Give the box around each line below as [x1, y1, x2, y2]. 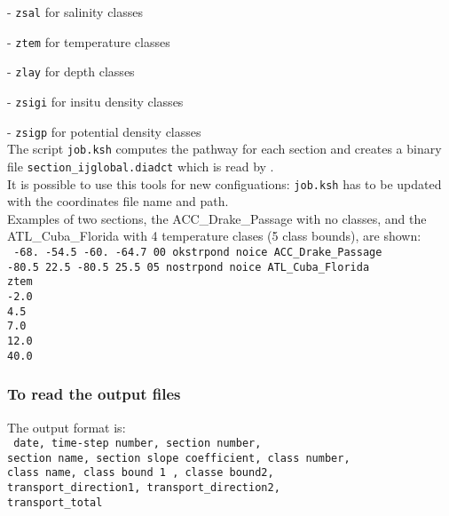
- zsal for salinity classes [7, 3, 144, 20]
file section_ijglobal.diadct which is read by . [7, 156, 274, 175]
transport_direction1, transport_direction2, [7, 481, 280, 495]
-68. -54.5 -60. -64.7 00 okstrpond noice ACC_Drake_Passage [13, 246, 382, 259]
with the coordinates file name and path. [7, 192, 229, 210]
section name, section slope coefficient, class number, [7, 451, 351, 464]
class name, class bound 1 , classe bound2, [7, 466, 274, 480]
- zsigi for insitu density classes [7, 91, 184, 110]
